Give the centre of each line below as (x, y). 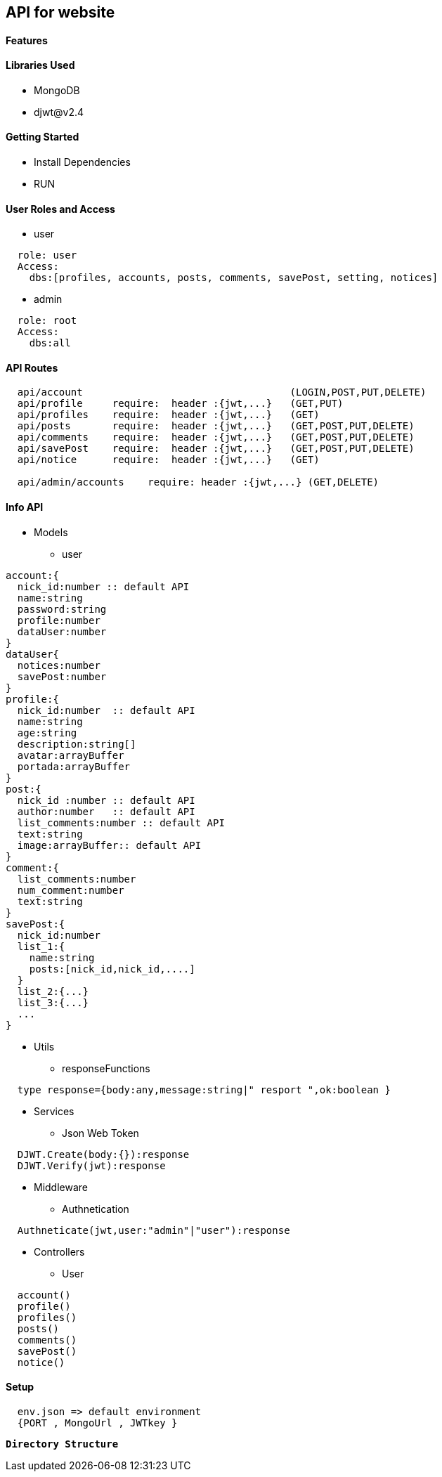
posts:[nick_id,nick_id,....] (112, 969)
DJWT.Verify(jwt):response (91, 1165)
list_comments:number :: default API (121, 822)
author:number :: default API (106, 811)
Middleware (61, 1187)
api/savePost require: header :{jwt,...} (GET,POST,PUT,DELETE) (216, 449)
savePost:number (62, 676)
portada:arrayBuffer (74, 766)
